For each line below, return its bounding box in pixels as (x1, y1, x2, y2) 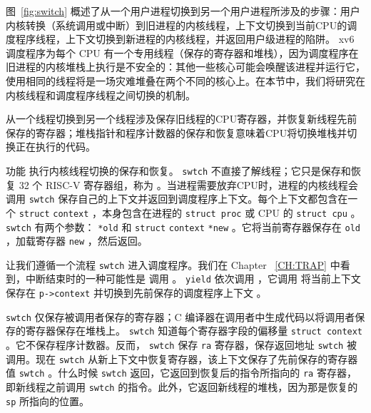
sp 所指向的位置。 (6, 393, 89, 408)
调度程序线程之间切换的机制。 (55, 87, 195, 102)
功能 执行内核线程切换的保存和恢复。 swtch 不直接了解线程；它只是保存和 (6, 163, 351, 178)
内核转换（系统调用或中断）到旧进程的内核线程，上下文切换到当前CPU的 (6, 17, 347, 32)
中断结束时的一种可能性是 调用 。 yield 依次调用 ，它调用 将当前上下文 (25, 271, 361, 286)
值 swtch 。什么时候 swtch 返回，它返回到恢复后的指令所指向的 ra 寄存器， (6, 365, 357, 380)
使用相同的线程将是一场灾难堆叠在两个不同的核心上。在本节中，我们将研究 (6, 73, 355, 88)
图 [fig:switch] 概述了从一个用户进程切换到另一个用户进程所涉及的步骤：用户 (6, 4, 360, 18)
